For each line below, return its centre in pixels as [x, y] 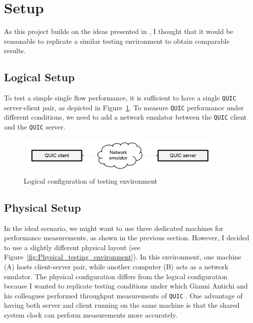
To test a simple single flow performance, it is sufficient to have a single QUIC [120, 98]
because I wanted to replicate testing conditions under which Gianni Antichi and [126, 286]
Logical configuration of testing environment [91, 180]
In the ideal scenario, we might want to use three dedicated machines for [114, 228]
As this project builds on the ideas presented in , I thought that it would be [119, 31]
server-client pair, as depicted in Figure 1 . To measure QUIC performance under [124, 107]
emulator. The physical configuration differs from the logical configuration [116, 276]
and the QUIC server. [35, 127]
